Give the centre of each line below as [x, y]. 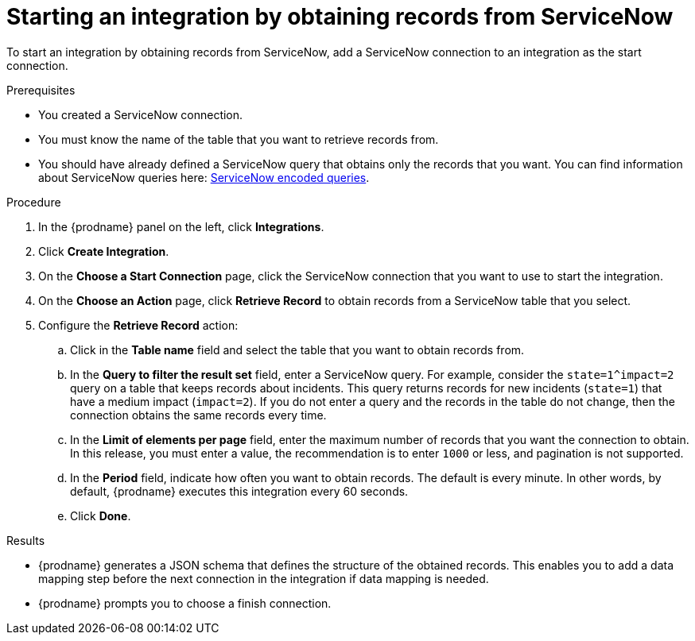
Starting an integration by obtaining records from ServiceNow [340, 17]
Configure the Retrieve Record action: [138, 325]
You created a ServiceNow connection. [141, 114]
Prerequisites [41, 90]
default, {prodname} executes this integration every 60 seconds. [239, 491]
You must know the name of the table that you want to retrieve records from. [239, 139]
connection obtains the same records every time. [198, 415]
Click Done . [101, 516]
